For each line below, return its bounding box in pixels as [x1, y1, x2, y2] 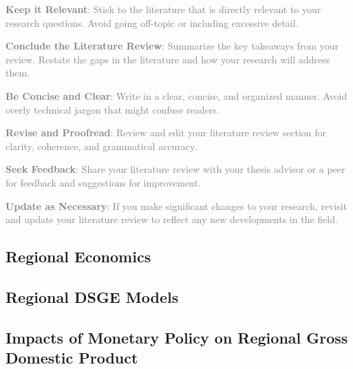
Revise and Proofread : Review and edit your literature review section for [6, 125, 327, 140]
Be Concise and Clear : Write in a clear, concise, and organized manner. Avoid [6, 88, 347, 103]
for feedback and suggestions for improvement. [6, 175, 201, 189]
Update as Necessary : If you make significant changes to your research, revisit [6, 198, 347, 213]
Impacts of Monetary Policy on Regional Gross [6, 326, 348, 348]
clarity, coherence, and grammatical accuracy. [6, 138, 197, 153]
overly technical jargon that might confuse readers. [6, 102, 220, 116]
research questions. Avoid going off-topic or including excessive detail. [6, 15, 299, 30]
